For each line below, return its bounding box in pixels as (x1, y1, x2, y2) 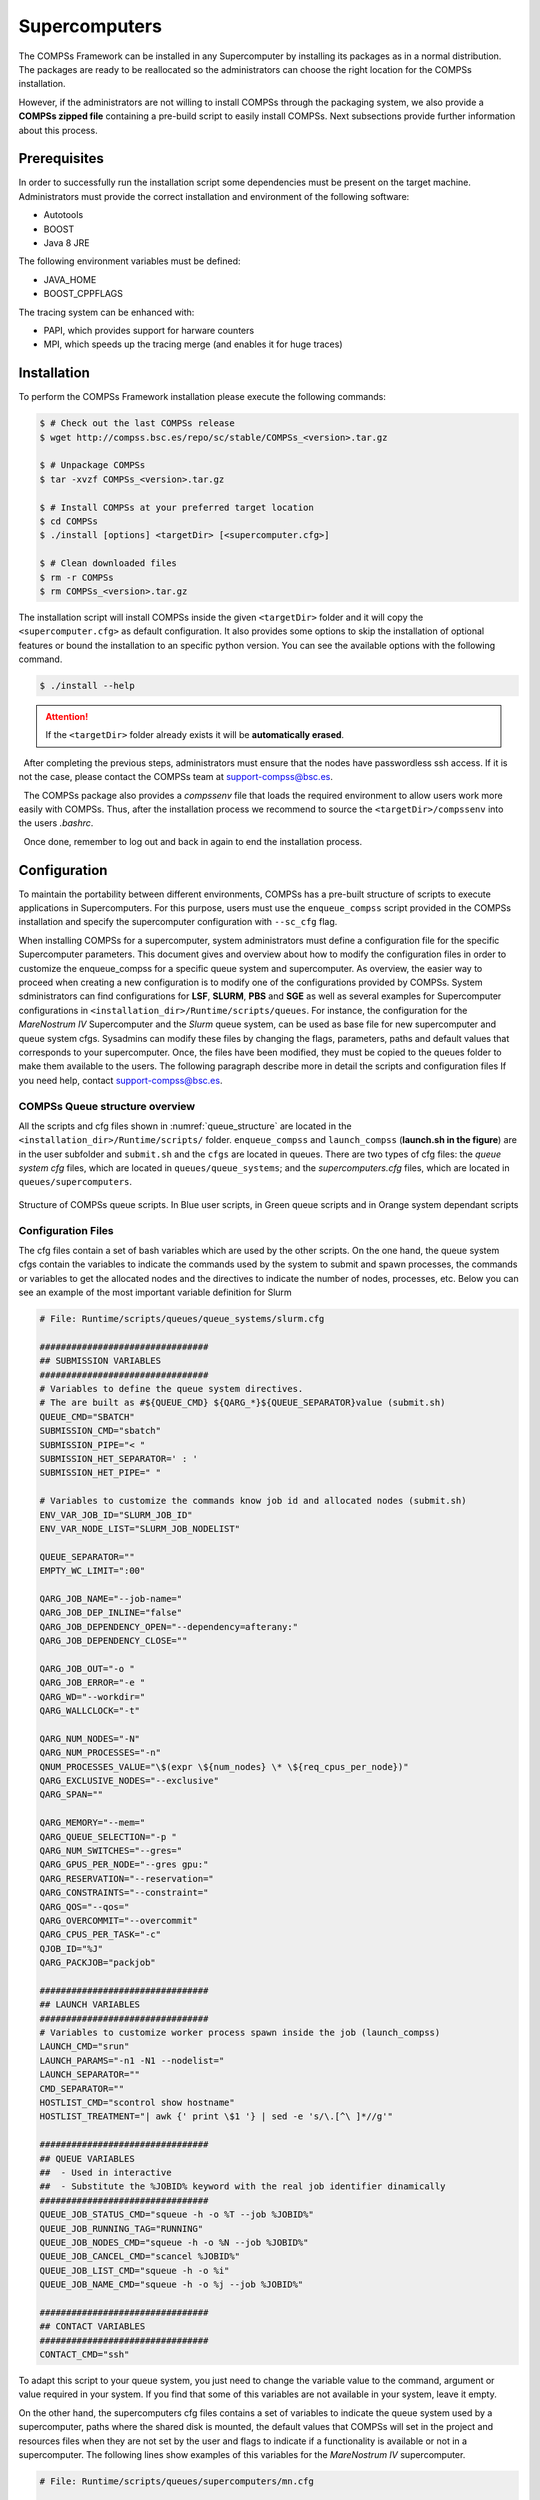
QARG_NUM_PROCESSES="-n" (39, 1747, 162, 1759)
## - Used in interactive (39, 2166, 172, 2178)
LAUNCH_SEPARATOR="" (39, 2069, 140, 2080)
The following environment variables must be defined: (18, 255, 241, 267)
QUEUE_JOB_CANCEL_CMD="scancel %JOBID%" (39, 2251, 240, 2262)
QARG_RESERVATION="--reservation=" (39, 1873, 214, 1884)
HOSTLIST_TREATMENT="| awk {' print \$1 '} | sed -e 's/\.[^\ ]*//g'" (39, 2111, 394, 2122)
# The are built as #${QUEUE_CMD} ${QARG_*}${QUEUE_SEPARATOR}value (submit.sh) (39, 1397, 446, 1409)
